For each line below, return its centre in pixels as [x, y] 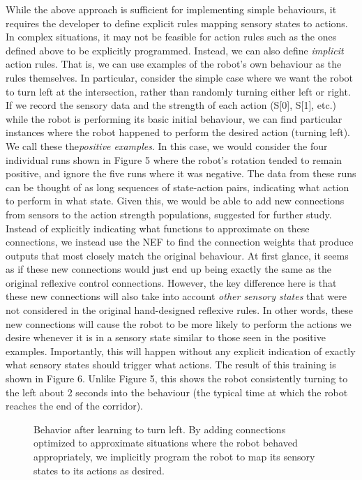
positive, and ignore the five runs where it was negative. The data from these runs [181, 173]
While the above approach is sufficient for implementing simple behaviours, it [171, 9]
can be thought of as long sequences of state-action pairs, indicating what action [178, 187]
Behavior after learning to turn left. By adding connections [160, 429]
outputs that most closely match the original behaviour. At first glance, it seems [177, 255]
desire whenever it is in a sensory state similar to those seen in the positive [166, 337]
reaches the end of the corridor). [75, 406]
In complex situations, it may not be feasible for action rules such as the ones [171, 37]
